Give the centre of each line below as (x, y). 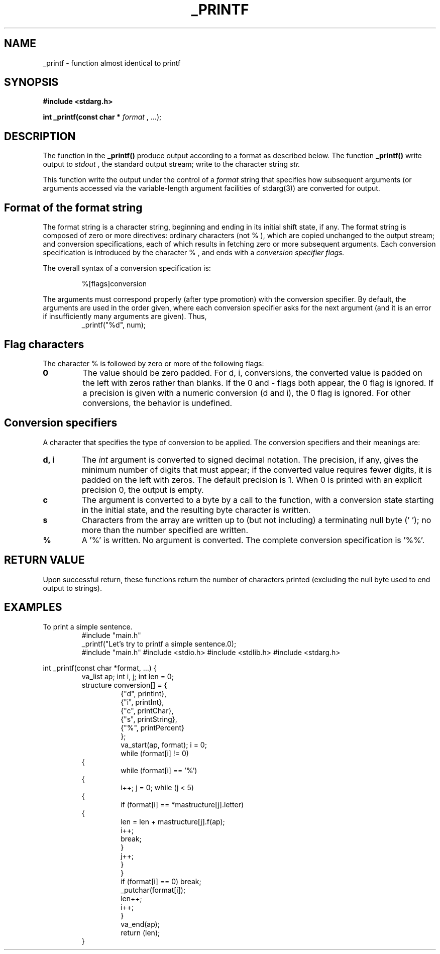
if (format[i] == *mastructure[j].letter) (182, 804)
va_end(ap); (140, 924)
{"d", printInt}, (144, 693)
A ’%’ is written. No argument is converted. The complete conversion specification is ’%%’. (253, 540)
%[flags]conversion (114, 284)
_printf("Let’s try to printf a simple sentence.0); (159, 644)
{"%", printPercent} (153, 727)
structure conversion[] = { (124, 685)
